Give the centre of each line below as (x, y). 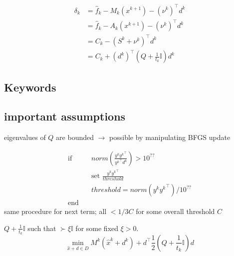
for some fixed (97, 228)
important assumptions (65, 116)
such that (42, 228)
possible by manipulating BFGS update (170, 137)
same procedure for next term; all (55, 211)
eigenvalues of (25, 137)
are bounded (75, 137)
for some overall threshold (175, 211)
